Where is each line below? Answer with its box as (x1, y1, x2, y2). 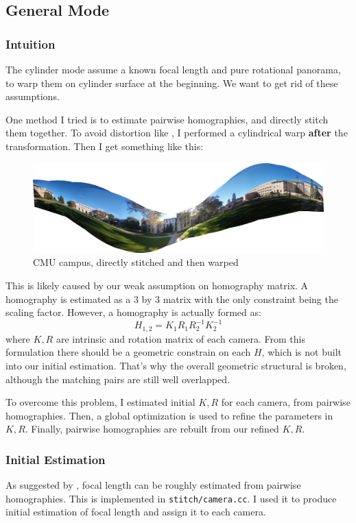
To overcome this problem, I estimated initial (5, 395, 195, 409)
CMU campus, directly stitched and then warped (33, 255, 239, 269)
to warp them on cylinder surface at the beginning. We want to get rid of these (5, 75, 338, 90)
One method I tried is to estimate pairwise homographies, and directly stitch (5, 112, 329, 126)
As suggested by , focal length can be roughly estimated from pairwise (5, 478, 301, 492)
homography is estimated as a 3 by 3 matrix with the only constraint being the (5, 291, 338, 306)
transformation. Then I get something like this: (5, 138, 204, 153)
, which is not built (261, 345, 342, 359)
